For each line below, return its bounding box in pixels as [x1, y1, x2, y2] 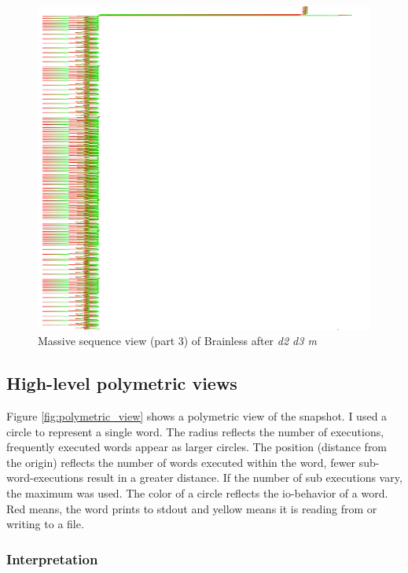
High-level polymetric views [6, 371, 237, 395]
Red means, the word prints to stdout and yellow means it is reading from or [6, 500, 377, 516]
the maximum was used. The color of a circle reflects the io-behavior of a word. [6, 484, 388, 501]
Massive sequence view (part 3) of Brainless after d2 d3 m [38, 332, 317, 349]
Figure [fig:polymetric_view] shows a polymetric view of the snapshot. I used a [6, 407, 388, 424]
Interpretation [6, 549, 98, 568]
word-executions [6, 469, 84, 486]
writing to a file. [6, 516, 84, 532]
